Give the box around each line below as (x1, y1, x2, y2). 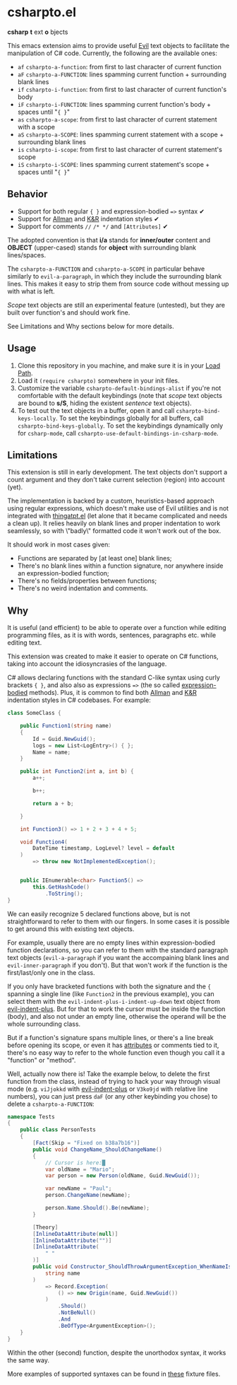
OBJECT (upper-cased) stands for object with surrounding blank (7, 243, 197, 252)
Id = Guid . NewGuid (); (32, 735, 97, 742)
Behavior (7, 188, 48, 200)
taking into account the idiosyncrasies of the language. (7, 660, 167, 668)
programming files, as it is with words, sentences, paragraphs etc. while (7, 631, 217, 640)
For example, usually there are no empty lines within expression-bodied (7, 938, 215, 947)
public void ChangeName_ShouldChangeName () (32, 1146, 162, 1153)
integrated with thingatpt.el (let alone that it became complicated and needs (7, 512, 228, 520)
